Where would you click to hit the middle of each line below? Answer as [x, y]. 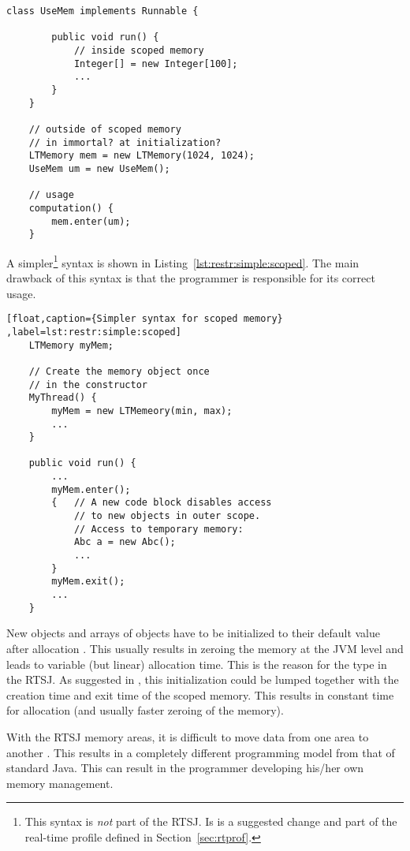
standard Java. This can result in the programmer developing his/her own [185, 768]
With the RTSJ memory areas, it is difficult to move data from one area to [188, 736]
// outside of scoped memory [105, 129]
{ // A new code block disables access [162, 503]
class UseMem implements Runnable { [102, 11]
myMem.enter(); [91, 489]
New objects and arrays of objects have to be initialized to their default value [194, 633]
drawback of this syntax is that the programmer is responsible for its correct [191, 278]
